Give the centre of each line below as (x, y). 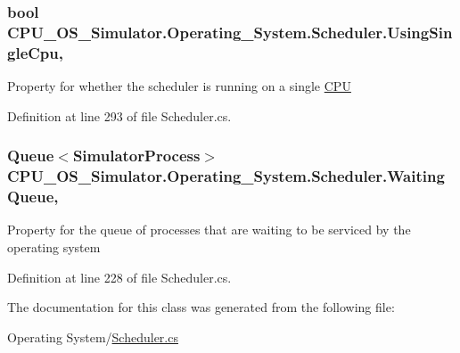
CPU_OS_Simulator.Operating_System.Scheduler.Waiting (226, 176)
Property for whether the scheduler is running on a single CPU (179, 86)
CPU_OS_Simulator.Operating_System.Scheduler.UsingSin (230, 32)
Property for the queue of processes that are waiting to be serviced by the (209, 230)
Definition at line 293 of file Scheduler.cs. (119, 115)
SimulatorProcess (136, 156)
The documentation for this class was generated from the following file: (201, 307)
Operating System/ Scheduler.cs (93, 337)
